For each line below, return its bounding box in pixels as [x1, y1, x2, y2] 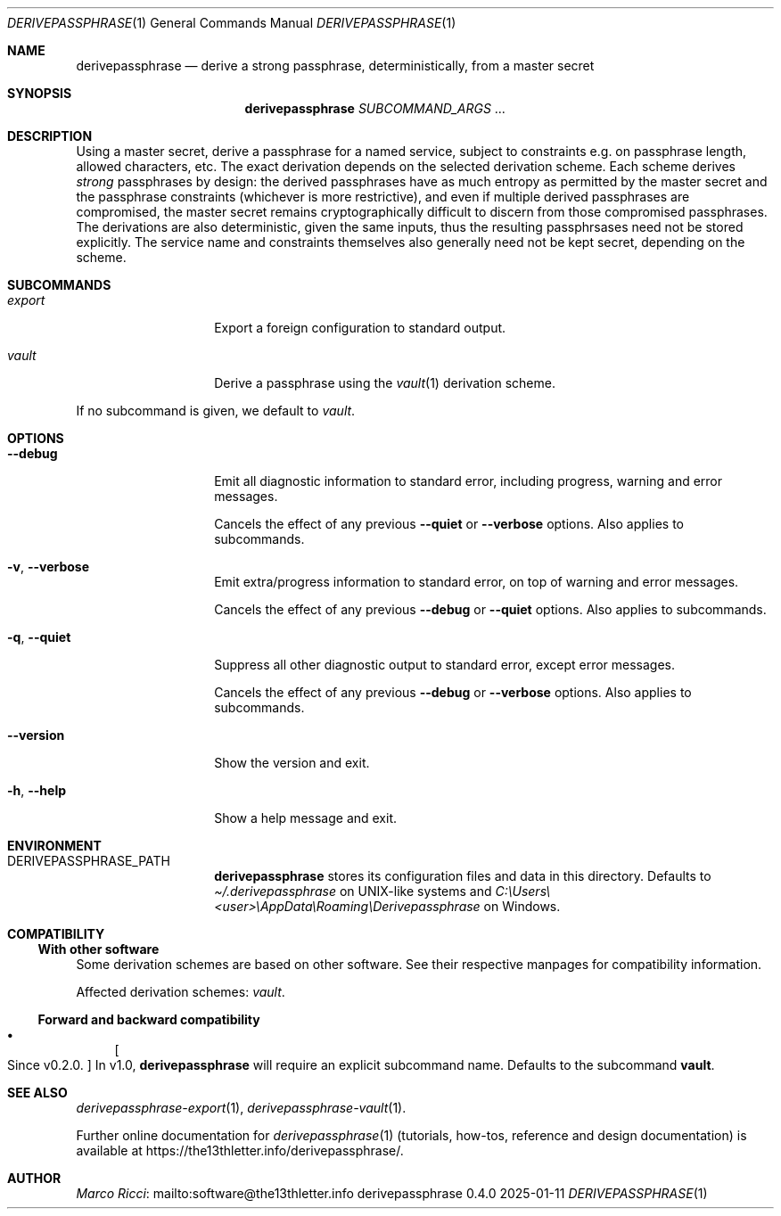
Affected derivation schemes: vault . [76, 984, 285, 999]
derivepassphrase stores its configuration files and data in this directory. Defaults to [214, 868, 711, 883]
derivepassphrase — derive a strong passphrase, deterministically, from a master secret [76, 58, 595, 73]
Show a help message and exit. [214, 810, 398, 826]
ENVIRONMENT [7, 838, 102, 853]
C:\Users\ [495, 883, 551, 899]
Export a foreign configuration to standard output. [214, 320, 506, 335]
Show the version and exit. [214, 755, 370, 770]
